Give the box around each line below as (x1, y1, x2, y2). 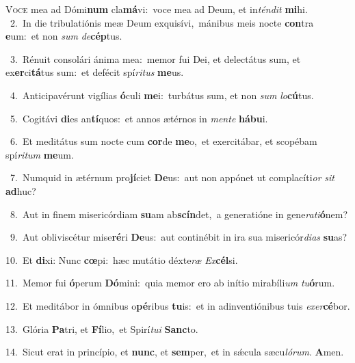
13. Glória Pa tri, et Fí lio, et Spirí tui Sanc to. (5, 321, 198, 336)
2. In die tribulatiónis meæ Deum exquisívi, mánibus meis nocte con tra (10, 15, 314, 29)
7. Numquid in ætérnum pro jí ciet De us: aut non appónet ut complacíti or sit (10, 170, 334, 185)
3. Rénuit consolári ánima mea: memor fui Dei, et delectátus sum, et (10, 51, 301, 66)
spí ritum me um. (5, 147, 74, 161)
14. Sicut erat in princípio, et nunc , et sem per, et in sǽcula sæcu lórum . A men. (5, 345, 344, 359)
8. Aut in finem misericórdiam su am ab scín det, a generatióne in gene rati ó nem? (10, 206, 347, 221)
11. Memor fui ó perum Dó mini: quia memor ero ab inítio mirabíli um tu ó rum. (5, 275, 335, 290)
